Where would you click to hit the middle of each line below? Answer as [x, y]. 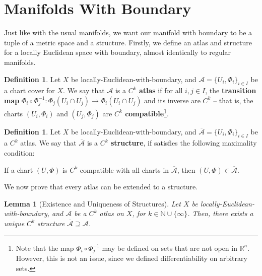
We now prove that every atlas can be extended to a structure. [101, 187]
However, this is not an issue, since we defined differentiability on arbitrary [132, 258]
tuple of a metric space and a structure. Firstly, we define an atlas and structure [128, 42]
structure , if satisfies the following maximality [184, 143]
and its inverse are [172, 100]
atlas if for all [161, 90]
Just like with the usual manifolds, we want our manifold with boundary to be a [128, 32]
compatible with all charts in [124, 169]
